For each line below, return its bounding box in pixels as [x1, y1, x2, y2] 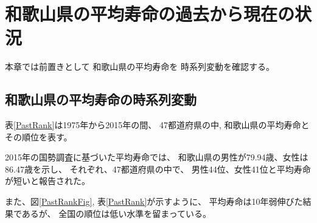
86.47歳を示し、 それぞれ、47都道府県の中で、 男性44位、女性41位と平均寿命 [5, 162, 311, 175]
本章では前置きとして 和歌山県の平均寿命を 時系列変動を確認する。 [5, 60, 274, 73]
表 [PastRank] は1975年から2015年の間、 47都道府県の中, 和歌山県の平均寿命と [5, 118, 310, 131]
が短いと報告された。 [5, 174, 90, 187]
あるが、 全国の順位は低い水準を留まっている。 [21, 207, 211, 219]
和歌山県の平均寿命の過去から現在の [5, 1, 295, 26]
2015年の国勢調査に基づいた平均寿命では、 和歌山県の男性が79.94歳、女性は [5, 151, 308, 163]
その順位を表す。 [5, 130, 72, 143]
